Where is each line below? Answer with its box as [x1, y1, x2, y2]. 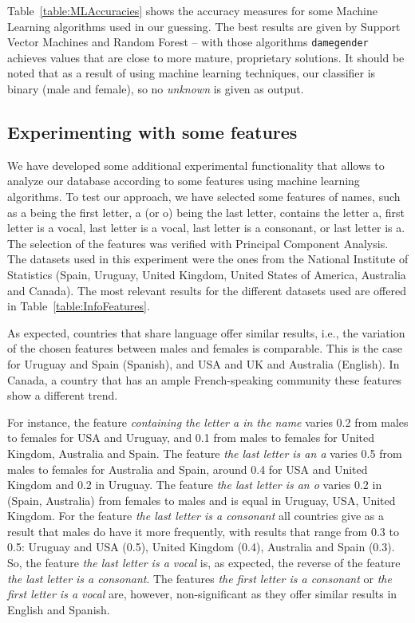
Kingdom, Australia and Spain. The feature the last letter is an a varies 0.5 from [7, 444, 402, 461]
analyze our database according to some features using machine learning [7, 172, 360, 189]
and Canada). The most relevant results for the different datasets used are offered [7, 282, 406, 298]
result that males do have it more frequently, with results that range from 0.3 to [7, 522, 399, 539]
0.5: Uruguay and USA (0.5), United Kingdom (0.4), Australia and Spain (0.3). [7, 538, 395, 555]
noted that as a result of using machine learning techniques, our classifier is [7, 65, 376, 81]
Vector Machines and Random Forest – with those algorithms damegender [7, 34, 369, 50]
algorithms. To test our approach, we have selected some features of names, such [7, 188, 401, 205]
